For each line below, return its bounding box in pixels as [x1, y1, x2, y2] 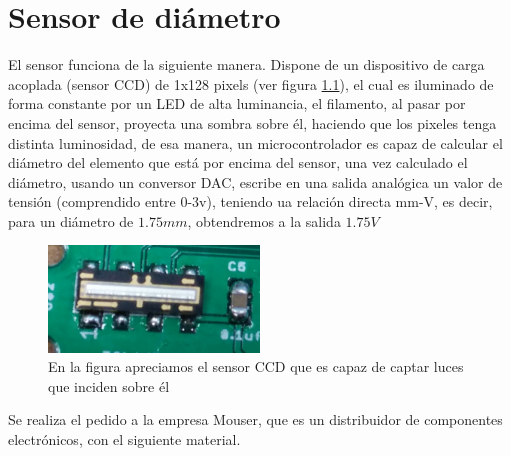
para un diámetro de [8, 210, 134, 231]
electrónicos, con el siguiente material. [8, 428, 241, 449]
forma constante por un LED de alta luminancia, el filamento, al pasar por [8, 93, 466, 114]
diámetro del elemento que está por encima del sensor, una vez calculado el [8, 152, 468, 173]
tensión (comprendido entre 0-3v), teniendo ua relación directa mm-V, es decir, [8, 191, 493, 212]
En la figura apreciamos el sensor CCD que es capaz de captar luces [48, 356, 464, 377]
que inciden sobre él [48, 375, 170, 396]
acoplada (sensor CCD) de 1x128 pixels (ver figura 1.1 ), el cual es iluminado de [8, 73, 494, 94]
